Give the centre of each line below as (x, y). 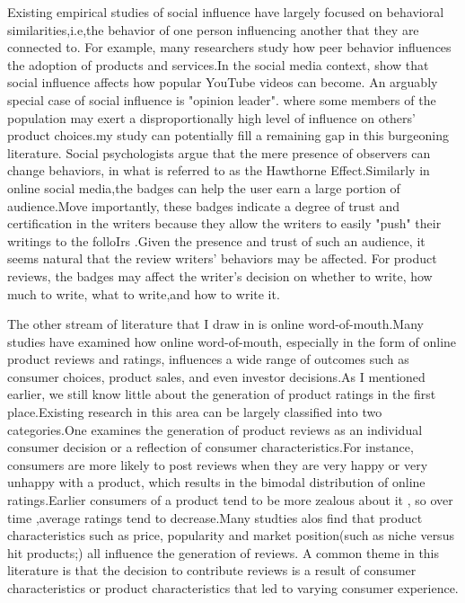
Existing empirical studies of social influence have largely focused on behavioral (226, 12)
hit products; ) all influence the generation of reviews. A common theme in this (224, 552)
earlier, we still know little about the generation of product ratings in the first (222, 394)
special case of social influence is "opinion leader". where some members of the (222, 99)
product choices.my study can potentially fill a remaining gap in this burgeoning (228, 135)
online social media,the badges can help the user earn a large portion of (204, 187)
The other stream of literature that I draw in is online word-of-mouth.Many (215, 324)
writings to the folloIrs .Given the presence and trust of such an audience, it (216, 240)
